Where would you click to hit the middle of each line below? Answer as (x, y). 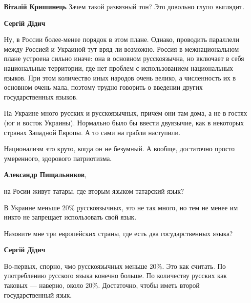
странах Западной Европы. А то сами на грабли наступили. (92, 132)
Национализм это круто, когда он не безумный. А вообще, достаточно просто (119, 149)
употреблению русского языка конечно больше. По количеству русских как (115, 275)
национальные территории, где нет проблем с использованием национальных (119, 68)
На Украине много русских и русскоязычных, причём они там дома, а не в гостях (125, 113)
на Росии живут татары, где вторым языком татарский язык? (94, 191)
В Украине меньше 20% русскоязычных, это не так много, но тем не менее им (121, 207)
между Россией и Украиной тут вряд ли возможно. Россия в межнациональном (122, 49)
